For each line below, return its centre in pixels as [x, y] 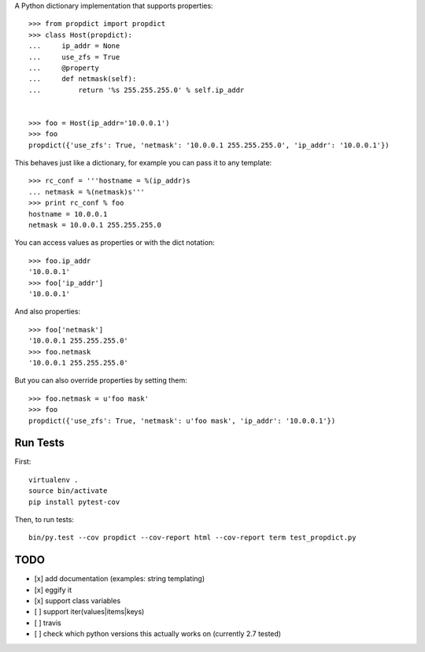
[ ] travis [48, 623]
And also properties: [48, 312]
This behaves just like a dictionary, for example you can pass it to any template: [143, 163]
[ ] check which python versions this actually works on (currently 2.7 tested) [158, 634]
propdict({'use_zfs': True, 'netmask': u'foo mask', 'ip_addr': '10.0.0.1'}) [182, 420]
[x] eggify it [53, 590]
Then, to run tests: [44, 519]
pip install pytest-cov [74, 502]
